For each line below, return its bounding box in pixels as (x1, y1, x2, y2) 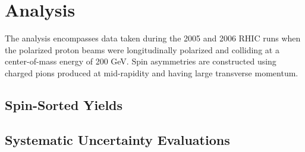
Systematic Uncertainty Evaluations (5, 130, 230, 148)
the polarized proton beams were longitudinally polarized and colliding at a (5, 43, 279, 56)
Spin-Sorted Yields (5, 95, 123, 114)
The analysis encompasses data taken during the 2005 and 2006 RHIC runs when (5, 32, 301, 44)
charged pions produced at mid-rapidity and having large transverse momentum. (5, 66, 298, 79)
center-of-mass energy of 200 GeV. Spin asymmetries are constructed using (5, 55, 276, 67)
